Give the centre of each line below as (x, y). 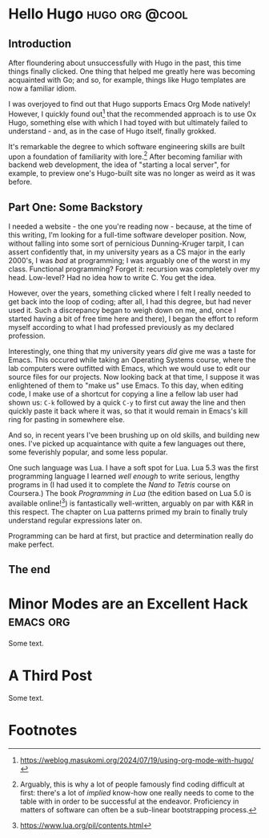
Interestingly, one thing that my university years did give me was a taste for (132, 352)
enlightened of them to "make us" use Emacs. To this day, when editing (126, 385)
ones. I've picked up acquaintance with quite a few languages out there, (127, 444)
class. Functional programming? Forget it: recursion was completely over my (134, 269)
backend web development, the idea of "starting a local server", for (119, 165)
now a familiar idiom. (42, 88)
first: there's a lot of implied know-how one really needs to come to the (137, 792)
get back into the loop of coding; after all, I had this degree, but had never (130, 302)
